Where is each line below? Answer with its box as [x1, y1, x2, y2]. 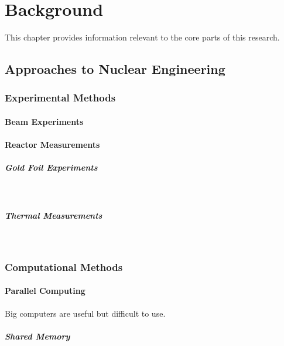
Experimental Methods [5, 90, 116, 105]
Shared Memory [5, 330, 70, 342]
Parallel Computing [5, 284, 85, 297]
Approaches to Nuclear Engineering [5, 60, 225, 78]
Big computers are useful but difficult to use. [5, 307, 166, 319]
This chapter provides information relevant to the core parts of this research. [5, 31, 280, 43]
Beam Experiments [5, 115, 84, 127]
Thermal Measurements [5, 209, 102, 222]
